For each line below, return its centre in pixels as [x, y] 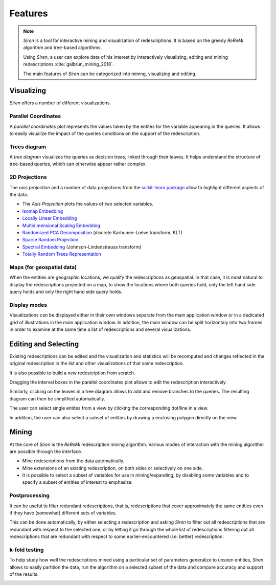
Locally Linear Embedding [50, 218]
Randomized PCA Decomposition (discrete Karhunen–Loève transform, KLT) [102, 232]
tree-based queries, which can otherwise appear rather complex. [78, 164]
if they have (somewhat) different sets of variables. [63, 513]
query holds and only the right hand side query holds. [66, 292]
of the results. [24, 574]
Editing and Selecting [44, 344]
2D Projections [28, 177]
